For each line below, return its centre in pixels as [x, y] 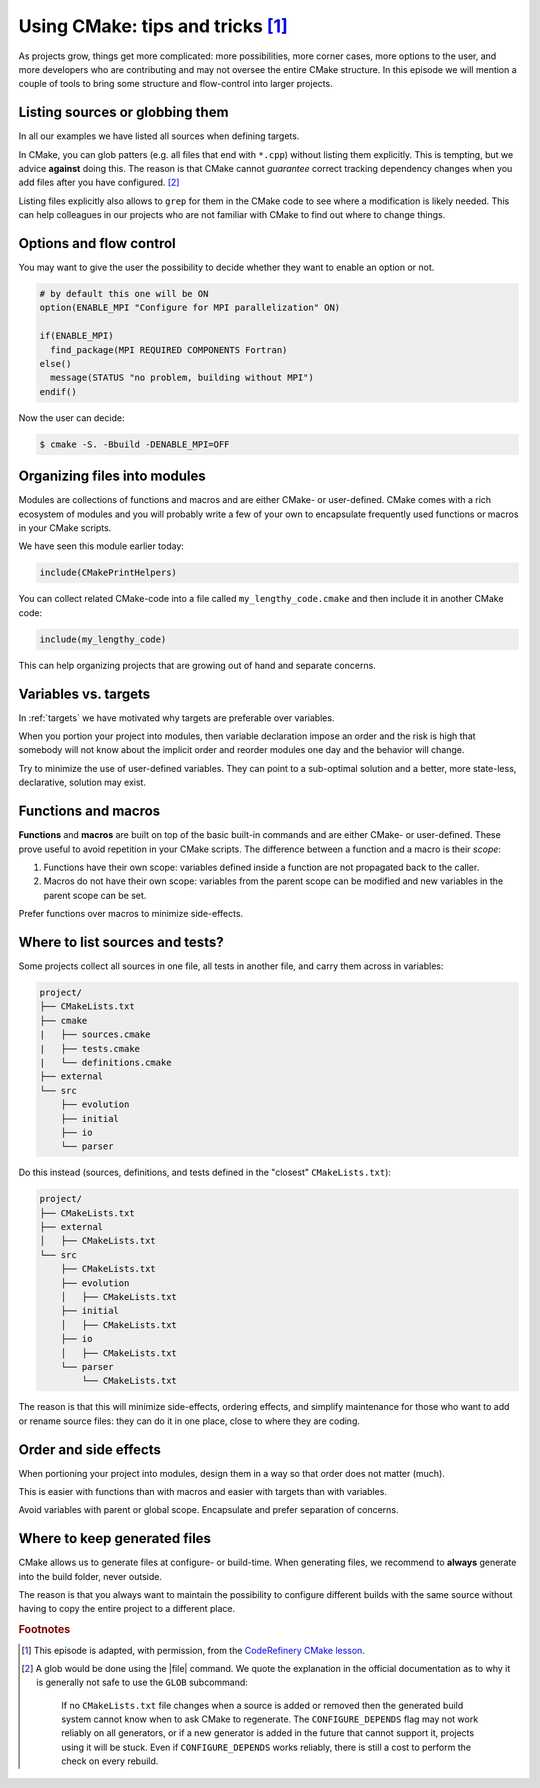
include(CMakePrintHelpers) [108, 573]
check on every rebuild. [110, 1761]
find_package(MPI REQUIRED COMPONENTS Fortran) [169, 349]
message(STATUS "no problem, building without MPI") [182, 378]
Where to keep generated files [115, 1538]
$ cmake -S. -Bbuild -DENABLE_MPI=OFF [134, 444]
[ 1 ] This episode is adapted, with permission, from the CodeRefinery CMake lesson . [193, 1650]
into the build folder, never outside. [90, 1576]
